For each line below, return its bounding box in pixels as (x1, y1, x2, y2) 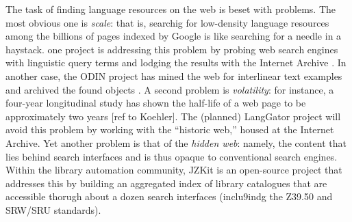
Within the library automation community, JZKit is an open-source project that (5, 163, 342, 177)
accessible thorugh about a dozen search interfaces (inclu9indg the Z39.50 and (5, 189, 333, 204)
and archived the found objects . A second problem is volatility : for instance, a (5, 82, 334, 96)
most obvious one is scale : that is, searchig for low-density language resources (5, 15, 329, 29)
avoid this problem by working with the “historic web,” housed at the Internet (5, 122, 334, 137)
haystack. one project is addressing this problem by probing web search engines (5, 42, 338, 56)
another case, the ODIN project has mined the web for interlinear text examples (5, 68, 342, 83)
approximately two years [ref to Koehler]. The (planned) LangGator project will (5, 109, 341, 123)
